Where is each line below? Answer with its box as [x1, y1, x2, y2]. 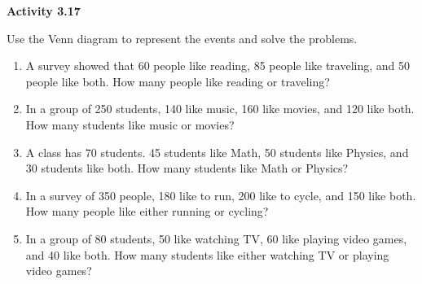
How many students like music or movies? [25, 116, 235, 133]
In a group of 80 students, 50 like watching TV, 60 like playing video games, [25, 229, 407, 247]
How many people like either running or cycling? [25, 203, 269, 220]
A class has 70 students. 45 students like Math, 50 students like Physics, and [25, 143, 409, 160]
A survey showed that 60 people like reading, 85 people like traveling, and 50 [25, 57, 411, 74]
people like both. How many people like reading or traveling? [25, 72, 330, 90]
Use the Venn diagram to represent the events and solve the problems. [7, 29, 358, 46]
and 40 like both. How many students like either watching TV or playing [25, 246, 389, 263]
